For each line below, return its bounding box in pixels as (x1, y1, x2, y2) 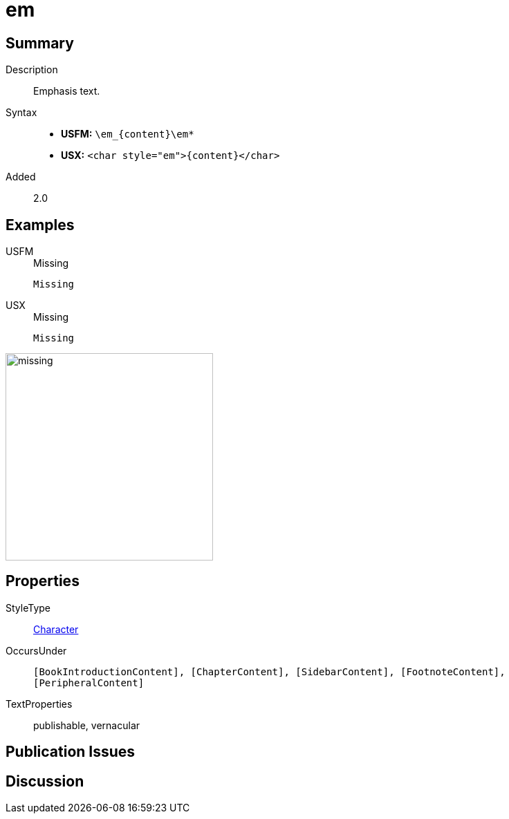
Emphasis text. (33, 85, 100, 97)
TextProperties (6, 697, 73, 710)
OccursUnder (6, 644, 67, 657)
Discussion (6, 772, 84, 790)
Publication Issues (6, 743, 136, 761)
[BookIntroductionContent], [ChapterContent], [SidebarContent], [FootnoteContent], (33, 666, 506, 677)
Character (33, 623, 79, 635)
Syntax (6, 106, 37, 119)
